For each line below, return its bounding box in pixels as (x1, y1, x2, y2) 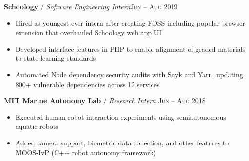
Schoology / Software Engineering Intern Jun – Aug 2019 (4, 1, 178, 11)
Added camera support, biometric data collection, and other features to (15, 137, 229, 147)
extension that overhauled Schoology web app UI (15, 27, 162, 37)
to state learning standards (15, 53, 96, 63)
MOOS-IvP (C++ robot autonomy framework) (15, 147, 156, 157)
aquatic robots (15, 121, 58, 131)
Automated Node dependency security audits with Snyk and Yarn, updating (15, 69, 243, 79)
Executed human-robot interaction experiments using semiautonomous (15, 111, 226, 122)
